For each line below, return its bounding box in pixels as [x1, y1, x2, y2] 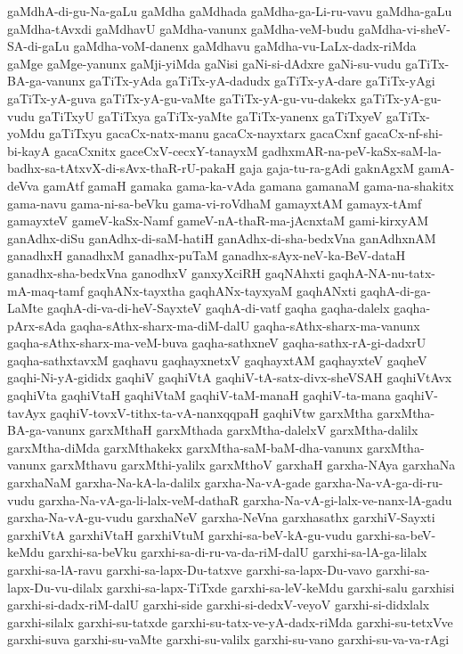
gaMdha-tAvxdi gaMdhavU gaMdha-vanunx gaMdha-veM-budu [7, 19, 354, 37]
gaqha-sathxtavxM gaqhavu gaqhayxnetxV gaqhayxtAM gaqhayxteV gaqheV [7, 350, 427, 369]
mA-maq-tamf [7, 281, 84, 299]
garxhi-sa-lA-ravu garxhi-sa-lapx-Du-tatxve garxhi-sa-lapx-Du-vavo [7, 560, 372, 578]
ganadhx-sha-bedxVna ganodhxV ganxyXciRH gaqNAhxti [7, 263, 325, 282]
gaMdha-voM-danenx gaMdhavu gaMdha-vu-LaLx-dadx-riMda [73, 37, 417, 55]
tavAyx [7, 403, 46, 421]
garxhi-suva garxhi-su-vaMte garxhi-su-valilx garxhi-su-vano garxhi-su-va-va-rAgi [7, 630, 450, 649]
